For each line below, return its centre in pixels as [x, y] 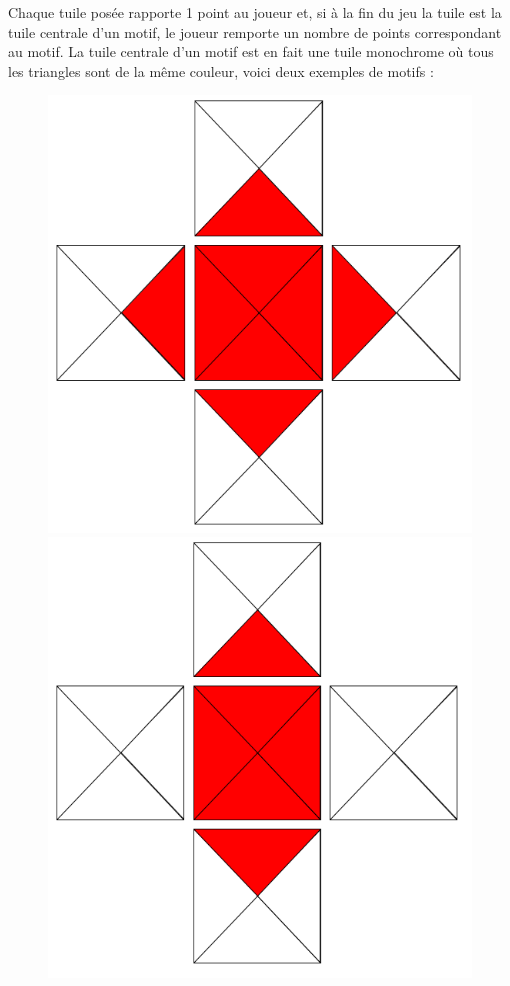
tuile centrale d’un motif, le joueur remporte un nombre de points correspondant [255, 31]
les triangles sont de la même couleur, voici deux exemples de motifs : [221, 70]
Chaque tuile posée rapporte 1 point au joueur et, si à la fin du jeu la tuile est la [255, 12]
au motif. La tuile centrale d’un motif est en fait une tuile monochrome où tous [251, 51]
